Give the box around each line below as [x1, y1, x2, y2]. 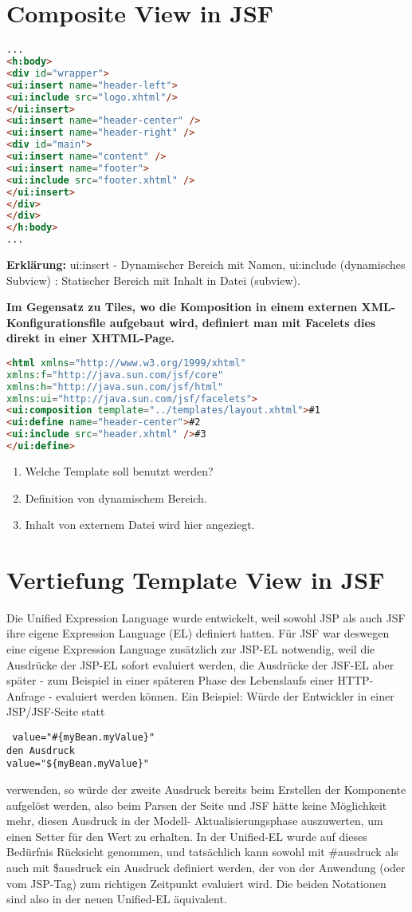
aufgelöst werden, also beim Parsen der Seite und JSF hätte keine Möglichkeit [6, 796, 387, 813]
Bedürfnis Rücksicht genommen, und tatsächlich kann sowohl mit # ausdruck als [6, 843, 398, 860]
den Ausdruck [6, 744, 75, 756]
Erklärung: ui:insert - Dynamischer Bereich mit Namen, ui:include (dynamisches [6, 256, 406, 272]
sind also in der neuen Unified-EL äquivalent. [6, 890, 227, 907]
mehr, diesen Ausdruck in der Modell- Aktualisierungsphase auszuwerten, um [6, 812, 383, 829]
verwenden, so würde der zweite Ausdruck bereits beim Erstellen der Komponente [6, 781, 406, 797]
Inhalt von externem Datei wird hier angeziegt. [25, 516, 255, 533]
